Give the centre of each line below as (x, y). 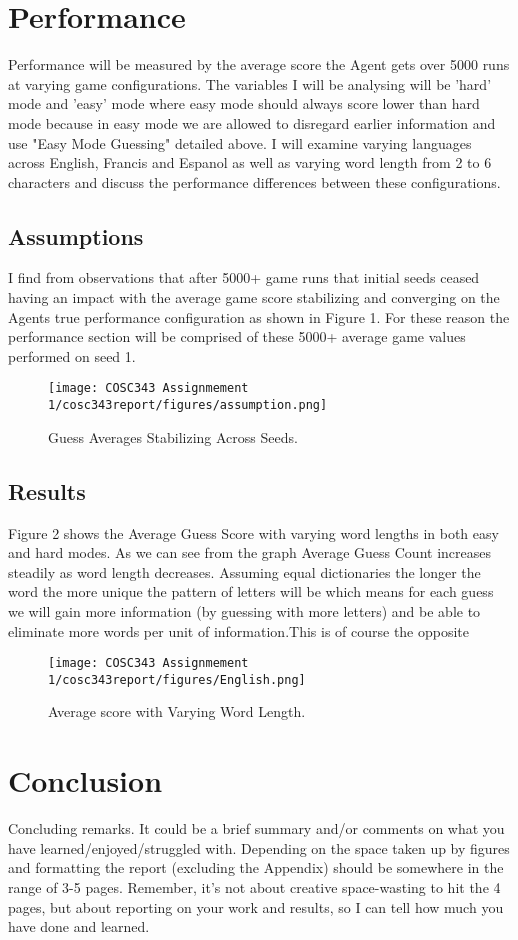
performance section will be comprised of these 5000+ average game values (237, 336)
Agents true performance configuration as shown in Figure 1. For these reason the (259, 316)
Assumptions (76, 235)
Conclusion (85, 780)
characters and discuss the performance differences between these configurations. (254, 181)
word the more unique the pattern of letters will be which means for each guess (251, 591)
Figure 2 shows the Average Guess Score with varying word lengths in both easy (253, 532)
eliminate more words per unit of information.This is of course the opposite (239, 630)
